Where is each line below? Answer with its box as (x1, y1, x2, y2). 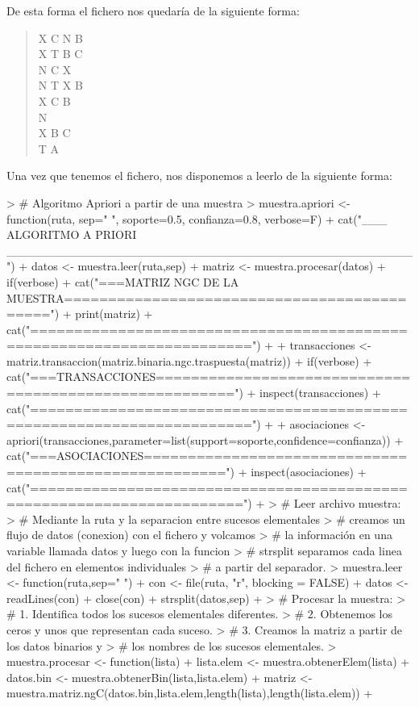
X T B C (38, 45, 83, 62)
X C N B (38, 29, 83, 46)
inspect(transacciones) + (259, 384, 381, 401)
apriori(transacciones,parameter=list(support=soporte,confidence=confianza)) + (6, 431, 404, 448)
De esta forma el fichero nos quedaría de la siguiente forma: (6, 2, 300, 19)
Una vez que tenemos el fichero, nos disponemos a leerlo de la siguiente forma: (6, 167, 392, 184)
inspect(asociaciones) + (251, 463, 367, 480)
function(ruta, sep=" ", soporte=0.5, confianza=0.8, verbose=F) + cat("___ (6, 210, 388, 227)
